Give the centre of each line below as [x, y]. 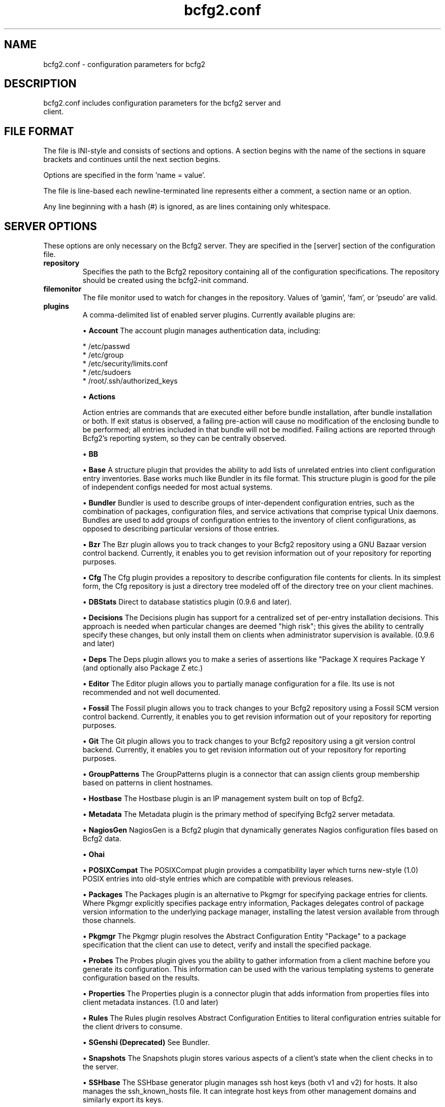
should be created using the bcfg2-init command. [165, 280]
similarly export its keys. [123, 1100]
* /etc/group [103, 355]
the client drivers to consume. [132, 1027]
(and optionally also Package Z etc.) [143, 668]
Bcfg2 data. [102, 839]
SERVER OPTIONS [51, 226]
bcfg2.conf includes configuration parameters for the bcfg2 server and [162, 103]
